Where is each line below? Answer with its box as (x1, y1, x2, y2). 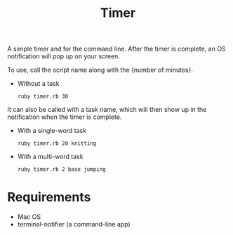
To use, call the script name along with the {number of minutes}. (7, 65, 194, 75)
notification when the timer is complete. (7, 113, 122, 121)
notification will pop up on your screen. (7, 52, 121, 61)
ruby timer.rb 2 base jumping (17, 166, 107, 173)
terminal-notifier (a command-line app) (17, 220, 131, 229)
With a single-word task (17, 127, 86, 135)
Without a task (17, 80, 60, 88)
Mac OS (17, 212, 41, 221)
